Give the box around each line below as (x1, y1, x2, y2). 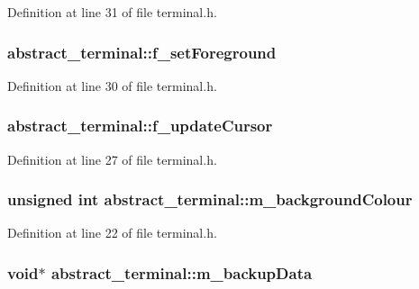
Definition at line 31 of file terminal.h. (7, 3, 217, 21)
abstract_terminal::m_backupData (50, 261, 313, 284)
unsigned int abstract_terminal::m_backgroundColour (7, 188, 413, 211)
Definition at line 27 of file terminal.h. (7, 149, 217, 168)
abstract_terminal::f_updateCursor (7, 114, 273, 137)
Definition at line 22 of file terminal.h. (7, 223, 217, 242)
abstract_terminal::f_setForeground (7, 41, 277, 63)
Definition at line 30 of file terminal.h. (7, 76, 217, 95)
